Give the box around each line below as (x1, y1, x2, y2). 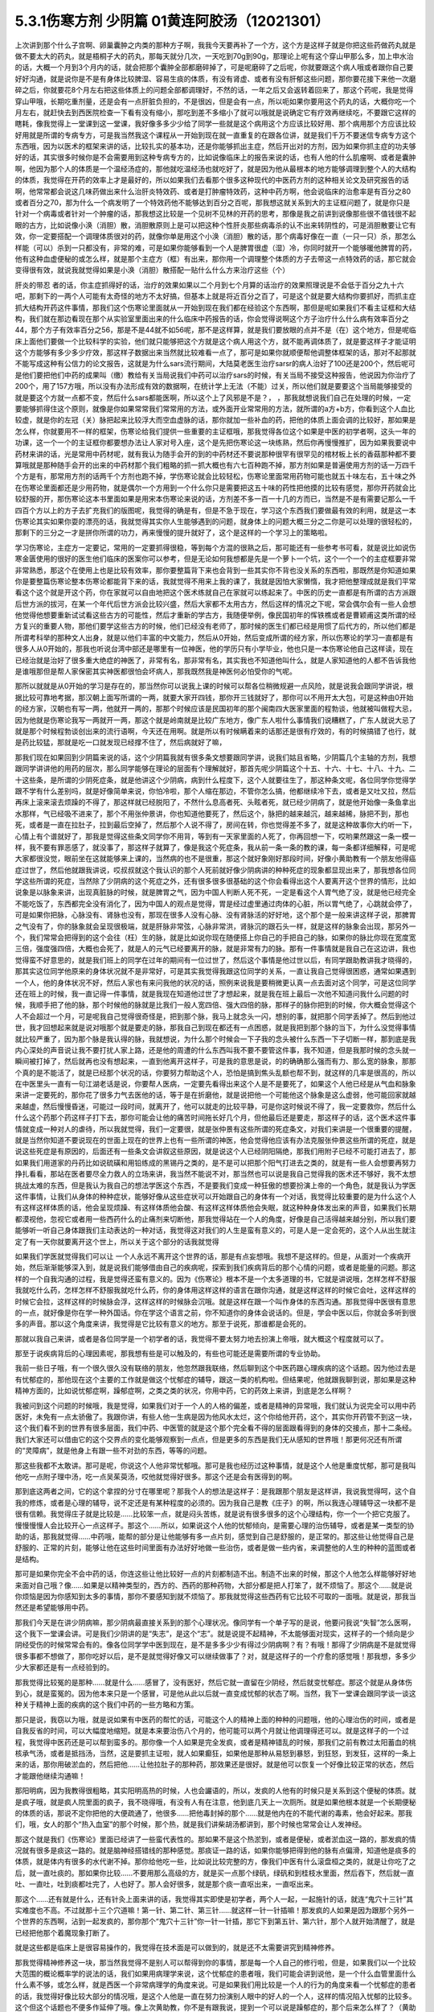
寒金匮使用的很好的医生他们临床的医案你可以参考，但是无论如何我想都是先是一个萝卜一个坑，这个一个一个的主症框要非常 (14, 554, 416, 563)
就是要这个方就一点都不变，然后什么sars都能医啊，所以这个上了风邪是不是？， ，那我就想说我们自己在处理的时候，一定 (14, 393, 411, 402)
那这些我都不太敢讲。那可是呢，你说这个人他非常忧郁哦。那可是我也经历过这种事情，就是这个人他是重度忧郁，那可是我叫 (14, 1461, 416, 1470)
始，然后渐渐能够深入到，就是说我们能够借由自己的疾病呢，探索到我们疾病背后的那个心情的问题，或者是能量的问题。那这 (14, 1263, 416, 1272)
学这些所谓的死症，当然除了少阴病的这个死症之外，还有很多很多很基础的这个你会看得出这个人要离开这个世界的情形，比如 (14, 876, 416, 886)
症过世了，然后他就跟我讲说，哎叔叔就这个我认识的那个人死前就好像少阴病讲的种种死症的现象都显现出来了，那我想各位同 (14, 865, 416, 875)
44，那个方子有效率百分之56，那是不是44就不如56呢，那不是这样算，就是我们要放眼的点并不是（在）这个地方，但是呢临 (14, 325, 417, 335)
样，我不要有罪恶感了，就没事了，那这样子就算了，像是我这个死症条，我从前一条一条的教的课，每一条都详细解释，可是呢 (14, 842, 416, 852)
